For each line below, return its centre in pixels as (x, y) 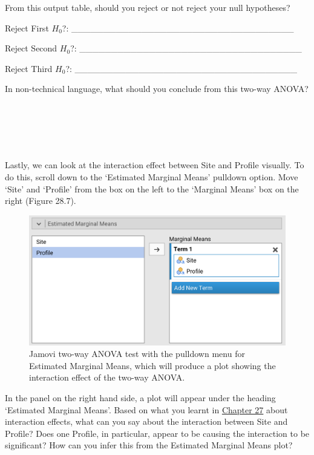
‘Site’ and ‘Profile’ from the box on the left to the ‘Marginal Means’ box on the (152, 188)
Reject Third (29, 68)
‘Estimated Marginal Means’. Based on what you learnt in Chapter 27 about (146, 409)
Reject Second (31, 48)
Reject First (27, 28)
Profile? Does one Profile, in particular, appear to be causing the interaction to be (157, 433)
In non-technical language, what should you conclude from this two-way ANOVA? (157, 89)
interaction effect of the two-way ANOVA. (107, 377)
